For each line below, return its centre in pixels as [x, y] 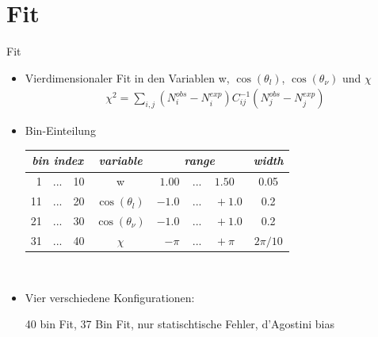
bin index [58, 161]
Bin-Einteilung [60, 130]
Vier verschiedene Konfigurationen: [110, 297]
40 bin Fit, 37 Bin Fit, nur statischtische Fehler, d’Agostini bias [179, 324]
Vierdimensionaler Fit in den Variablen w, [127, 77]
